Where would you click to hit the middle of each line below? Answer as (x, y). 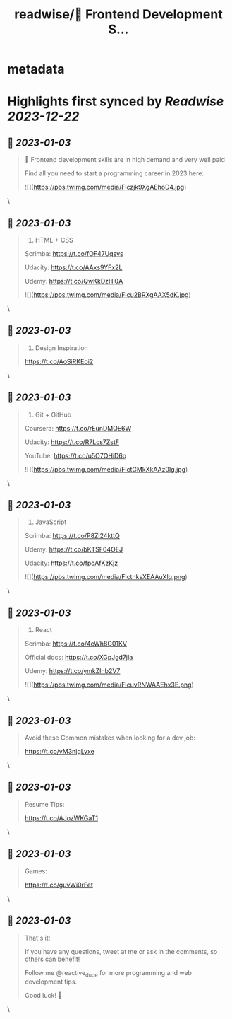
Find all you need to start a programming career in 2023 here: (114, 173)
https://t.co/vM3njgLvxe (60, 752)
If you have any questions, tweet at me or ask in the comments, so (121, 951)
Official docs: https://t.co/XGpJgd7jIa (79, 658)
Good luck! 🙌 (43, 996)
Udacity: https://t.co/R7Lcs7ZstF (72, 442)
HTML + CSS (54, 240)
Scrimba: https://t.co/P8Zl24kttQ (72, 536)
